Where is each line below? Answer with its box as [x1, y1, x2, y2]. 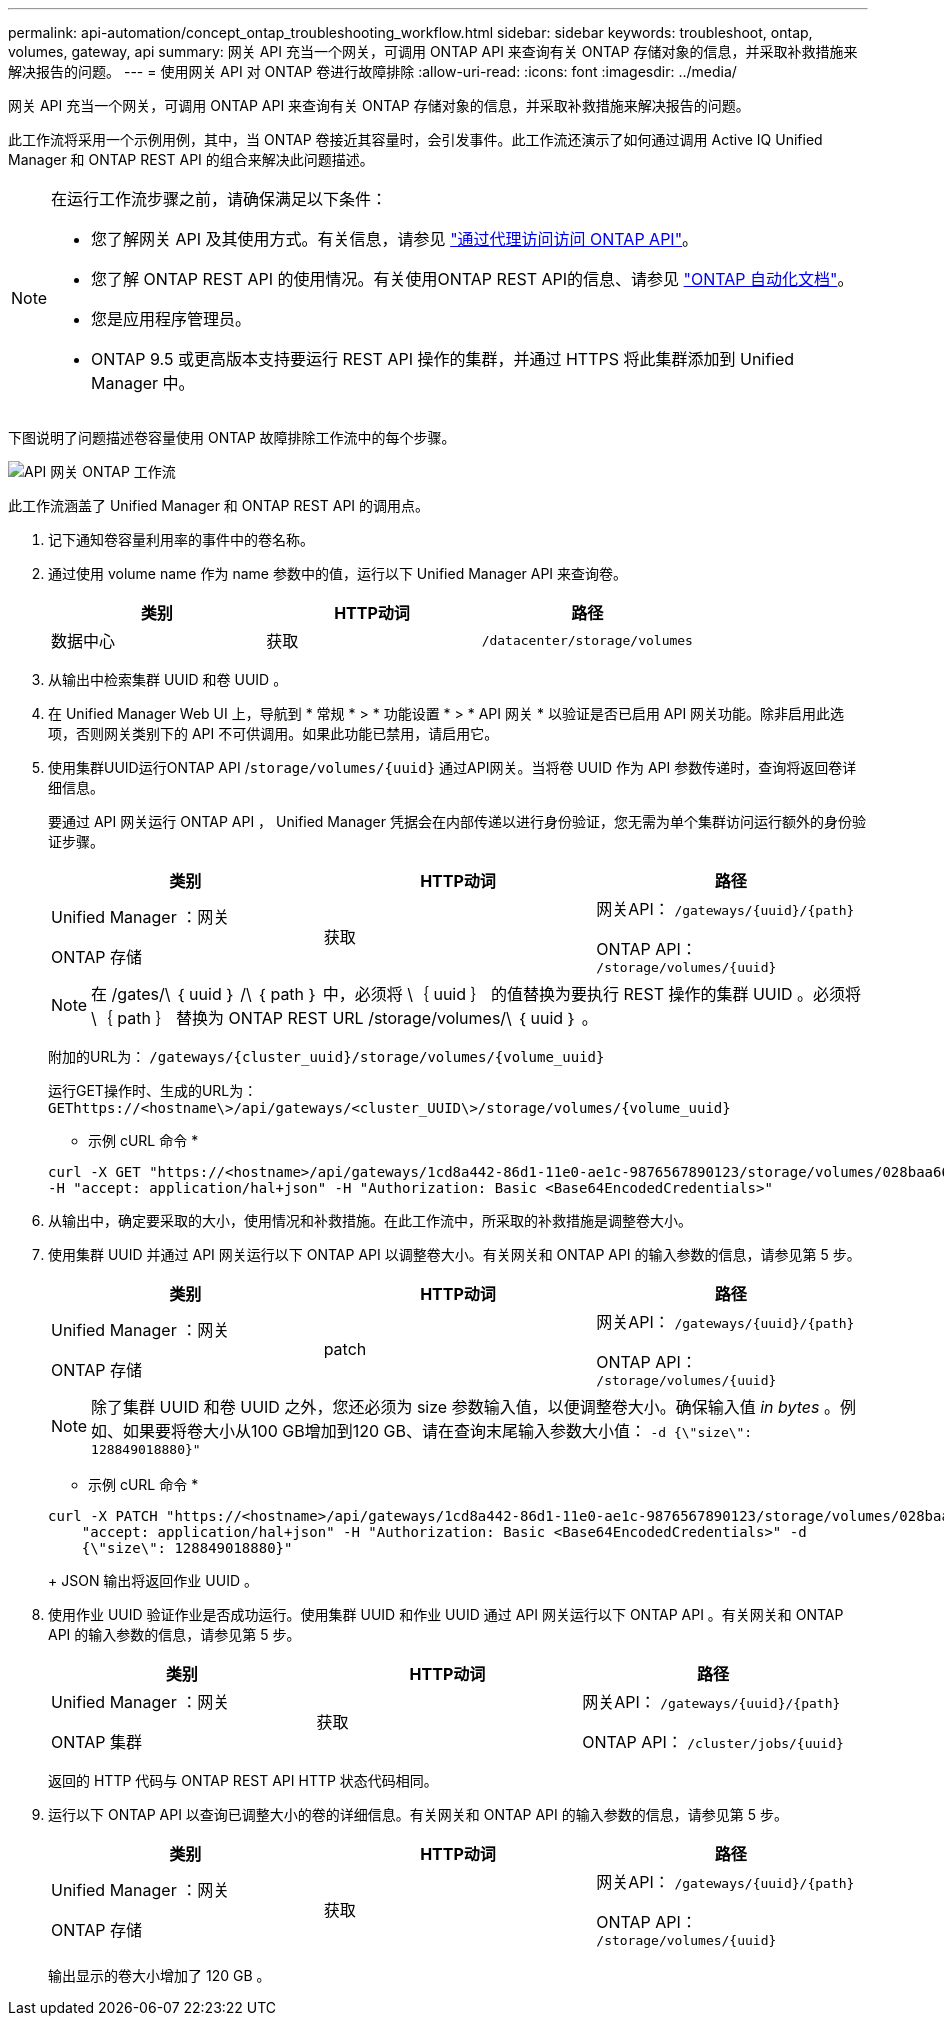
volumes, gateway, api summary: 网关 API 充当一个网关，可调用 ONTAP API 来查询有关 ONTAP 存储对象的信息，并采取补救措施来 [8, 43, 858, 60]
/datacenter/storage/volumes [481, 632, 693, 648]
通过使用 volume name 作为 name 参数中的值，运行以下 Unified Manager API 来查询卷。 [48, 565, 628, 582]
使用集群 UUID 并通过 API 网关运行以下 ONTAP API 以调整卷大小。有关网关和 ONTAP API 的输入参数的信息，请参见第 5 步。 [48, 1246, 861, 1263]
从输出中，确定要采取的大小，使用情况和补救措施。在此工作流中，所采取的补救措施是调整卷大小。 [48, 1212, 692, 1229]
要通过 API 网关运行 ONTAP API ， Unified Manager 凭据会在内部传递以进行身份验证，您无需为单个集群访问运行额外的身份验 [48, 813, 866, 830]
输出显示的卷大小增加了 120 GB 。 [48, 1967, 271, 1984]
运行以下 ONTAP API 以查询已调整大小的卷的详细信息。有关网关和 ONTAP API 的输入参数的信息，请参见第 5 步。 [48, 1806, 788, 1823]
